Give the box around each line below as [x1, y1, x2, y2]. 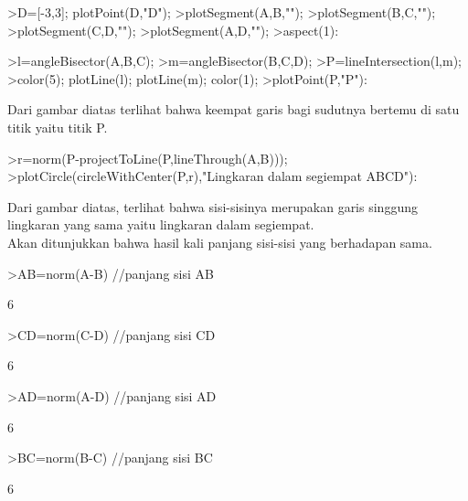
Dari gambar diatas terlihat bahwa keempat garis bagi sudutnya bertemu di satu [7, 100, 460, 119]
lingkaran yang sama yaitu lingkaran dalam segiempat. [7, 215, 314, 234]
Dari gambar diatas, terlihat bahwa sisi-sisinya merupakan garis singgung [7, 197, 418, 216]
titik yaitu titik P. [7, 117, 108, 136]
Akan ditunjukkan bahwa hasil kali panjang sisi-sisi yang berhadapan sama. [7, 232, 432, 251]
